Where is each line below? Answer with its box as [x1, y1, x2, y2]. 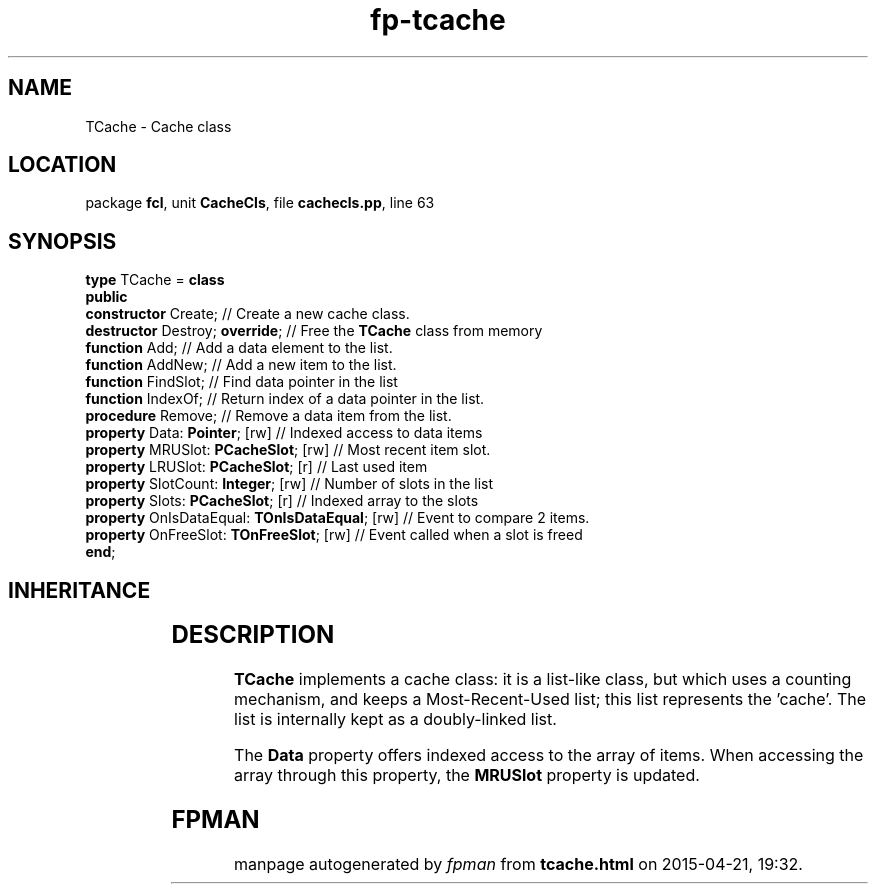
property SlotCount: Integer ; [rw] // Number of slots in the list [85, 475, 494, 493]
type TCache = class [85, 271, 225, 289]
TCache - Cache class [85, 117, 232, 135]
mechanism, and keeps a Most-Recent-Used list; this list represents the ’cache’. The [234, 689, 867, 710]
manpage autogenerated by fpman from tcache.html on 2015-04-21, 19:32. [234, 853, 803, 874]
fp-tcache [370, 3, 506, 37]
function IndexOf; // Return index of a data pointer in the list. [85, 390, 485, 408]
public [85, 288, 128, 306]
